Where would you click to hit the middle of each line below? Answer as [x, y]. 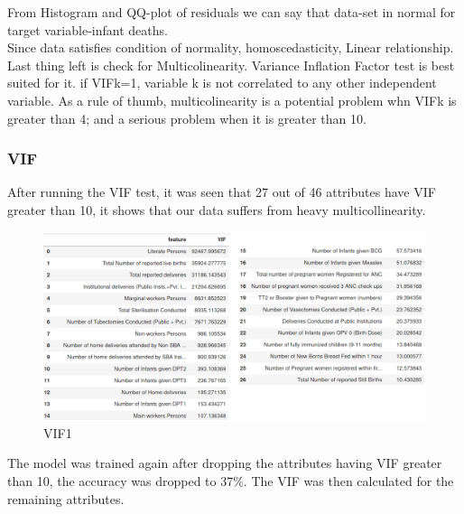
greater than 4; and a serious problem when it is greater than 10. [187, 118]
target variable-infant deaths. [88, 29]
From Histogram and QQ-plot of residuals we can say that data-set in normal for [232, 12]
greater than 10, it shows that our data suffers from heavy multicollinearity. [217, 209]
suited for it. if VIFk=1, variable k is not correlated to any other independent [222, 83]
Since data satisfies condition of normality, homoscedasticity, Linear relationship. [231, 47]
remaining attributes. [66, 498]
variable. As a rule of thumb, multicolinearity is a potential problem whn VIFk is [232, 100]
